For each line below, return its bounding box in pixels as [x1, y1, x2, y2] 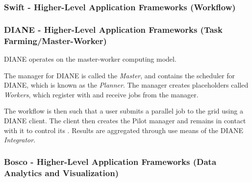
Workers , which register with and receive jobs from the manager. [4, 89, 199, 99]
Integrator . [4, 135, 36, 145]
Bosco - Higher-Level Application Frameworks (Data [4, 155, 217, 167]
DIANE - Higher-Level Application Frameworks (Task [4, 23, 223, 35]
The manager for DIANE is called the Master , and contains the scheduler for [4, 70, 235, 80]
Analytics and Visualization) [4, 166, 119, 179]
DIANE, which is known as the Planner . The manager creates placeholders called [4, 80, 249, 90]
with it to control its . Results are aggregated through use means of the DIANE [4, 125, 243, 135]
